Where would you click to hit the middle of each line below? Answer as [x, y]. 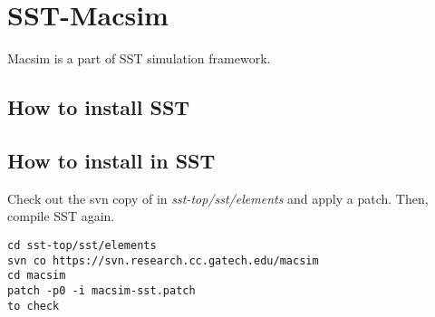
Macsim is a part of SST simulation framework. [139, 58]
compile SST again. [61, 216]
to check [34, 306]
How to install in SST [111, 160]
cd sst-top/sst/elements [82, 245]
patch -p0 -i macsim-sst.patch [101, 290]
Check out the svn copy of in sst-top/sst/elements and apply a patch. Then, [218, 198]
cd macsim [37, 276]
